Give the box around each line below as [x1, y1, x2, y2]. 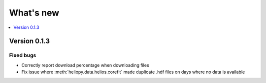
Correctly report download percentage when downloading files [21, 62, 150, 68]
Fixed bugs [9, 52, 36, 59]
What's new [9, 7, 60, 18]
